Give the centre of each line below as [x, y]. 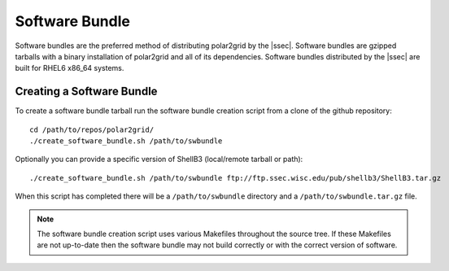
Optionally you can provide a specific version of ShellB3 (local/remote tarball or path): [159, 160]
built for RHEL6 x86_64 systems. [70, 68]
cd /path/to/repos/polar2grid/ [92, 129]
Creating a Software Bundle [86, 92]
